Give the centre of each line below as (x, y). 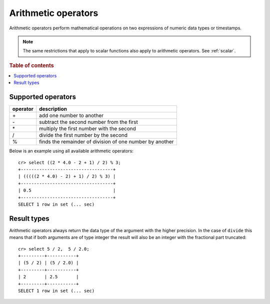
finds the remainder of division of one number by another (106, 142)
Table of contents (32, 65)
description (53, 109)
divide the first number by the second (83, 135)
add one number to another (71, 116)
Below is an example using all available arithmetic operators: (71, 151)
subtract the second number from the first (89, 122)
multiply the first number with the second (87, 129)
